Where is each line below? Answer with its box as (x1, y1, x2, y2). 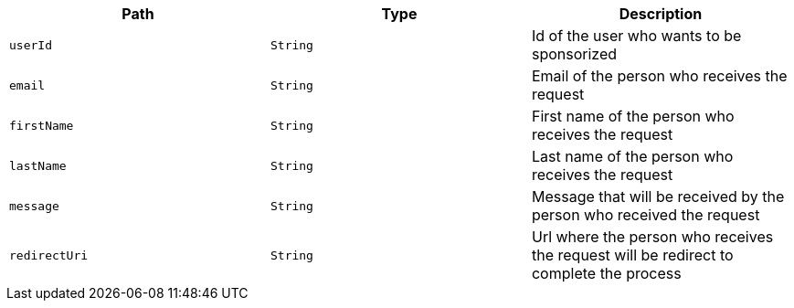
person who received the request (531, 206, 760, 224)
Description (619, 5, 703, 23)
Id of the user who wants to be (531, 27, 742, 45)
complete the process (531, 264, 682, 282)
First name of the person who (531, 107, 735, 125)
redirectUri (9, 248, 89, 262)
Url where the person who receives (531, 228, 774, 246)
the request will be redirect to (531, 246, 734, 264)
